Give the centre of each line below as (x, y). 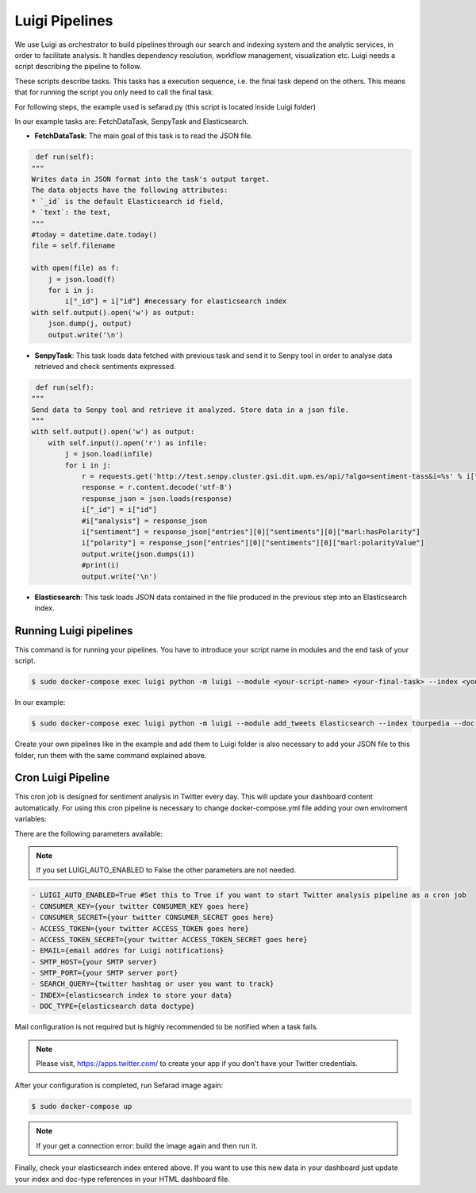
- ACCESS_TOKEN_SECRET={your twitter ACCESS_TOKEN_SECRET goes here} (169, 939)
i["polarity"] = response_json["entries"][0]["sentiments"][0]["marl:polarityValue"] (253, 543)
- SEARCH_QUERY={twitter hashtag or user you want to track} (153, 984)
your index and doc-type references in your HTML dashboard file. (122, 1179)
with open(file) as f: (75, 268)
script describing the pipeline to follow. (78, 67)
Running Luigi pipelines (74, 631)
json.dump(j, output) (90, 324)
